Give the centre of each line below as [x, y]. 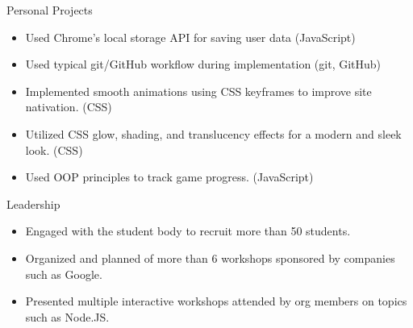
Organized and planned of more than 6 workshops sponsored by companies [210, 257]
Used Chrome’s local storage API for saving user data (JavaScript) [190, 37]
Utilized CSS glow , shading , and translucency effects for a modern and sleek [213, 133]
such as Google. [64, 274]
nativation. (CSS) [69, 107]
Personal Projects [50, 10]
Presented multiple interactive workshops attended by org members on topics [216, 301]
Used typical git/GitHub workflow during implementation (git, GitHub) [203, 64]
